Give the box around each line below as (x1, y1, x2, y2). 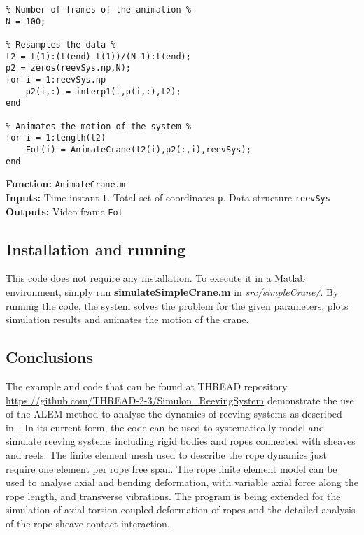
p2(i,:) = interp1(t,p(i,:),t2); (25, 86, 181, 97)
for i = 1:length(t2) (6, 133, 106, 143)
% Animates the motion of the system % (6, 121, 191, 131)
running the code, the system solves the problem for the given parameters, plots (6, 298, 349, 313)
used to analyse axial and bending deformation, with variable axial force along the (6, 475, 358, 490)
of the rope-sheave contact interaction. (6, 515, 170, 530)
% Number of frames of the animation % (6, 5, 191, 15)
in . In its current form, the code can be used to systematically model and (6, 420, 325, 434)
